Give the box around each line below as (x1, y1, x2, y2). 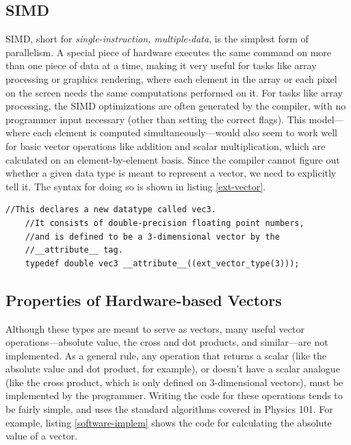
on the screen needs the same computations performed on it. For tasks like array (5, 85, 343, 99)
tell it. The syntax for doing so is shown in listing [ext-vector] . (5, 179, 266, 193)
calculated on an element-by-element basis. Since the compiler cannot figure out (5, 152, 340, 166)
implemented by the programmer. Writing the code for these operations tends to (5, 388, 343, 403)
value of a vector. (5, 429, 78, 443)
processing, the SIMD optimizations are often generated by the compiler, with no (5, 99, 346, 113)
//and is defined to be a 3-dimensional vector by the (25, 231, 280, 242)
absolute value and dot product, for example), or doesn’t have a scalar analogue (5, 361, 340, 376)
